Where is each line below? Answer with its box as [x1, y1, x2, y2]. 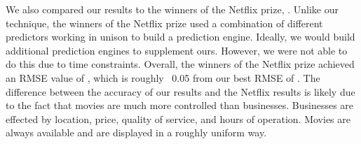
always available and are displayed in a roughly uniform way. [6, 125, 267, 140]
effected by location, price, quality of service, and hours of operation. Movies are [6, 111, 350, 126]
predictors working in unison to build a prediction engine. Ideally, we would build [6, 29, 355, 44]
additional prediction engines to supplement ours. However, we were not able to [6, 43, 348, 57]
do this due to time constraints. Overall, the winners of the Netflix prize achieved [6, 57, 355, 71]
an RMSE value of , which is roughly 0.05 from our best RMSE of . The [6, 70, 320, 85]
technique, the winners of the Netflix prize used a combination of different [6, 15, 323, 30]
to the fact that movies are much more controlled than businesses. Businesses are [6, 98, 354, 113]
